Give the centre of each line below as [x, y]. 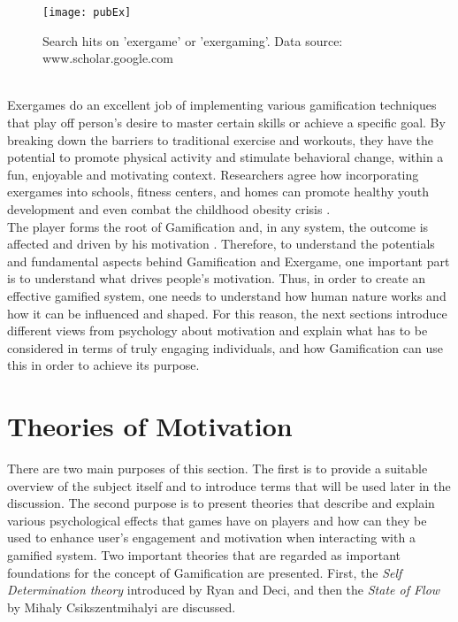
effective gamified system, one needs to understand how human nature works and [227, 295]
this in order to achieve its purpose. [103, 365]
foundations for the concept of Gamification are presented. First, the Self [205, 572]
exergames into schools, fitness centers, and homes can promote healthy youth [218, 192]
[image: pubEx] [87, 12]
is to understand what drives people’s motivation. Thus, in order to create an [217, 278]
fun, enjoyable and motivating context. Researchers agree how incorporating [213, 174]
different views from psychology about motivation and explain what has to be [218, 330]
